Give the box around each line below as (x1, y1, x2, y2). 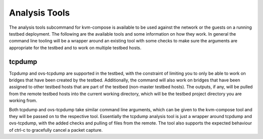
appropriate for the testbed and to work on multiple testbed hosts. (9, 44, 142, 51)
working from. (9, 98, 38, 103)
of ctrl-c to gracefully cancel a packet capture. (9, 127, 103, 133)
